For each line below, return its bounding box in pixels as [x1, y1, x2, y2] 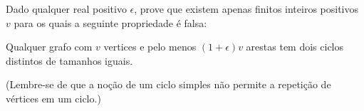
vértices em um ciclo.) [6, 90, 101, 105]
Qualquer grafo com [6, 39, 93, 54]
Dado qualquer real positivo [6, 1, 127, 16]
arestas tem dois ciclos [246, 39, 344, 54]
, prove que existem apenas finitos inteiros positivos [134, 1, 359, 16]
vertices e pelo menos [103, 39, 197, 54]
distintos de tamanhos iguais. [6, 53, 133, 68]
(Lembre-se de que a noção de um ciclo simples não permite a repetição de [6, 77, 331, 92]
